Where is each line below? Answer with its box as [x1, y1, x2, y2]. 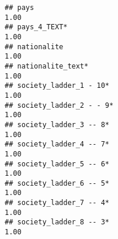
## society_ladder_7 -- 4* [5, 199, 109, 207]
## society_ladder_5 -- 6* [5, 159, 109, 168]
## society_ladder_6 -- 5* [5, 179, 109, 187]
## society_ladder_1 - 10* [5, 81, 109, 90]
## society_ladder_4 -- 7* [5, 140, 109, 149]
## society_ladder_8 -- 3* [5, 218, 109, 227]
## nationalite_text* [5, 62, 89, 70]
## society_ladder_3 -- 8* [5, 120, 109, 129]
